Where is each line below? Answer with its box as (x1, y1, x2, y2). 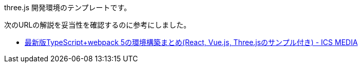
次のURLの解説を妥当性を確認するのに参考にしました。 (4, 20, 191, 29)
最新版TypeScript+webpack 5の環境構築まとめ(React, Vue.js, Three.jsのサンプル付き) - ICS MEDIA (25, 38, 358, 47)
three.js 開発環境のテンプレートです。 (4, 3, 131, 12)
